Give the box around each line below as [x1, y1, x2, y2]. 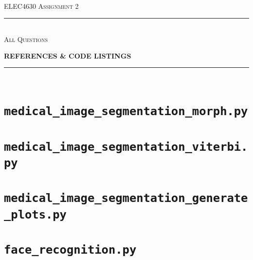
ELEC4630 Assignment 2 [4, 1, 79, 11]
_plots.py [4, 207, 67, 221]
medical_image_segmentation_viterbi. [4, 140, 248, 154]
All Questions [4, 34, 48, 44]
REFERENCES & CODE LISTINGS [4, 50, 131, 60]
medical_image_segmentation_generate [4, 191, 248, 205]
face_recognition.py [4, 243, 137, 257]
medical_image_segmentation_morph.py [4, 104, 248, 119]
